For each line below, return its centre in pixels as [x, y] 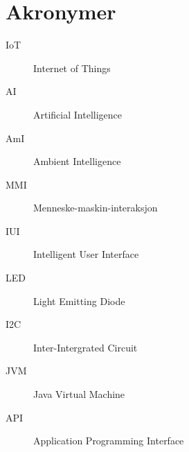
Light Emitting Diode [79, 301]
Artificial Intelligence [78, 114]
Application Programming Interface [109, 441]
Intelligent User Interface [86, 254]
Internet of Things [72, 68]
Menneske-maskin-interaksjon [96, 208]
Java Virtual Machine [79, 394]
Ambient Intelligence [77, 161]
